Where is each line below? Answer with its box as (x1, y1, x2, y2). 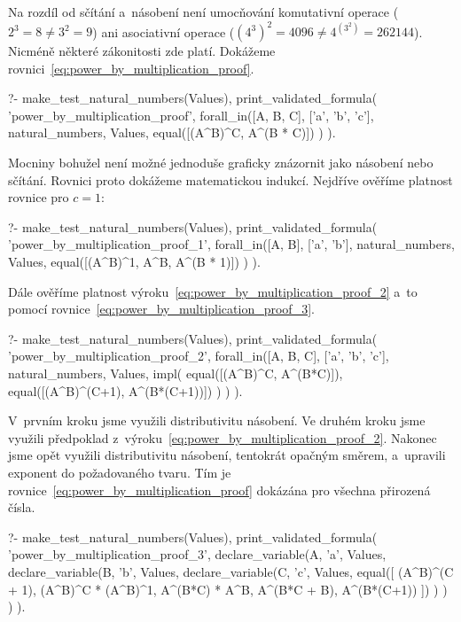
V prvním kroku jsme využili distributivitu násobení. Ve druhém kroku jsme (8, 411, 426, 430)
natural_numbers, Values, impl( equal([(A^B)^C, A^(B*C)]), (8, 364, 343, 382)
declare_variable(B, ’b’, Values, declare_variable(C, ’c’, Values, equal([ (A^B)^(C (8, 562, 454, 580)
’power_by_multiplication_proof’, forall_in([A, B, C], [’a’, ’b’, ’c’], (8, 105, 374, 124)
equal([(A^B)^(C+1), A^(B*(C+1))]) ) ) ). (8, 381, 243, 400)
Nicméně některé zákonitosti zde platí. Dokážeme (8, 42, 276, 60)
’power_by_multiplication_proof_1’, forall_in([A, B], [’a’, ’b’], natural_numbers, (8, 235, 455, 253)
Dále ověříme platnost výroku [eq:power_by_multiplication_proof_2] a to (8, 282, 418, 300)
